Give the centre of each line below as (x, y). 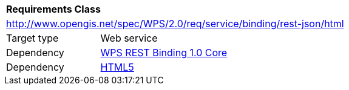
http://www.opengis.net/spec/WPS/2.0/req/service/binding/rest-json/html (175, 24)
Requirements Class (53, 9)
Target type (32, 38)
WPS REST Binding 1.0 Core (164, 53)
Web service (129, 38)
